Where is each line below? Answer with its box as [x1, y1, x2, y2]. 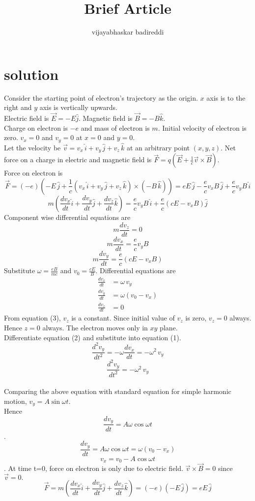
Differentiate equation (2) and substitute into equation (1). [4, 332, 181, 342]
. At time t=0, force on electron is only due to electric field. [4, 463, 183, 473]
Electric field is [4, 113, 49, 123]
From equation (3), [4, 313, 61, 323]
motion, [4, 395, 27, 406]
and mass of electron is [81, 122, 150, 133]
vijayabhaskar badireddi [91, 27, 164, 37]
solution [4, 64, 59, 84]
